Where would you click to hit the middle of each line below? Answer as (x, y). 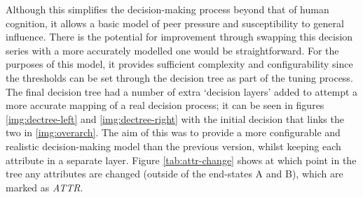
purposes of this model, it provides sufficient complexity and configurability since (179, 64)
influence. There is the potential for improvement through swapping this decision (179, 37)
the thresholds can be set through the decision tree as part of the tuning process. (179, 77)
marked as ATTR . (44, 187)
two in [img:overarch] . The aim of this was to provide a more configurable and (173, 132)
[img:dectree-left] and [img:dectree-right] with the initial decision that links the (175, 118)
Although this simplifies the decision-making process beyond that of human (167, 9)
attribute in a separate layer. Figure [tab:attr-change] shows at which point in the (181, 160)
